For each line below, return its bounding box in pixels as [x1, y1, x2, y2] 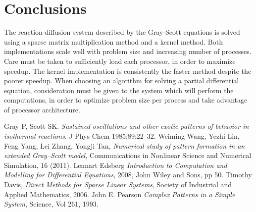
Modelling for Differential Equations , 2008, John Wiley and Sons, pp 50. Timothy [4, 169, 252, 180]
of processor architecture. [4, 104, 80, 114]
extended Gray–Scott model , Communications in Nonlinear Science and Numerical [4, 150, 252, 160]
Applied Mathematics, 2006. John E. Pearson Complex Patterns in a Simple [4, 189, 235, 199]
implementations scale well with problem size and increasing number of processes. [4, 46, 252, 56]
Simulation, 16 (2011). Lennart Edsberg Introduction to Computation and [4, 159, 227, 170]
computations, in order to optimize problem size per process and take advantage [4, 95, 248, 105]
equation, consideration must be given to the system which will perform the [4, 85, 234, 95]
